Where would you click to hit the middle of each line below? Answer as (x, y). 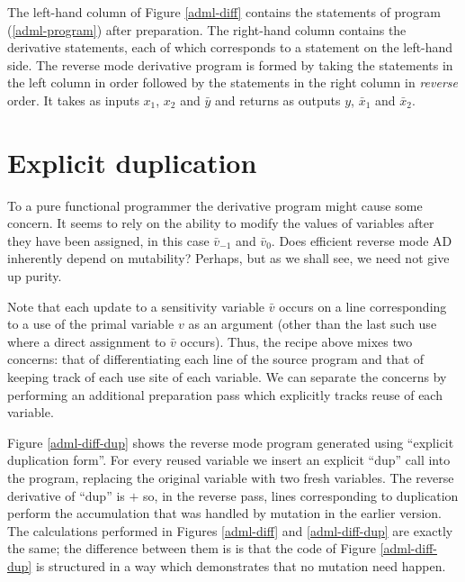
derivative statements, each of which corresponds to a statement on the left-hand (230, 47)
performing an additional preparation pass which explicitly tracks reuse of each (225, 394)
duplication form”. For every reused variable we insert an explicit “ (191, 460)
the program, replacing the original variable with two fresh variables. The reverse (231, 477)
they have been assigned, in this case (108, 240)
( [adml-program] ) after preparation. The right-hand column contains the (207, 29)
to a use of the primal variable (91, 324)
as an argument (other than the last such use (313, 324)
